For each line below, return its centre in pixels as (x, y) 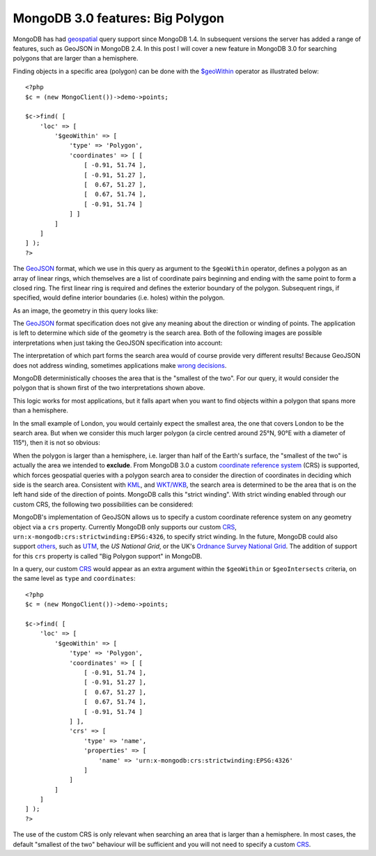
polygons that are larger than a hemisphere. (76, 59)
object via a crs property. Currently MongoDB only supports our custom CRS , (125, 527)
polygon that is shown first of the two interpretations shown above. (109, 388)
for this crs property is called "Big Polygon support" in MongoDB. (108, 556)
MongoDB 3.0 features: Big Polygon (118, 18)
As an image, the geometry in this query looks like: (85, 311)
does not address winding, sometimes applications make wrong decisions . (120, 365)
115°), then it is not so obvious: (56, 443)
